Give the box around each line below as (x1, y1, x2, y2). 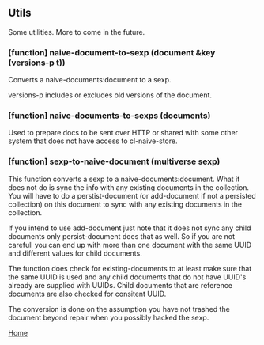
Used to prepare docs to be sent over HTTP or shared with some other (8, 128, 239, 138)
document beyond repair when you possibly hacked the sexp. (8, 313, 209, 322)
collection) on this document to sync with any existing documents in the (8, 199, 243, 209)
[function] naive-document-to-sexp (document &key (8, 47, 216, 58)
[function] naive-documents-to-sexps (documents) (8, 110, 211, 121)
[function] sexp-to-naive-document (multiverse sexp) (8, 156, 221, 167)
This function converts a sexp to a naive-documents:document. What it (8, 174, 240, 184)
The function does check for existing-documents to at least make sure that (8, 263, 252, 273)
